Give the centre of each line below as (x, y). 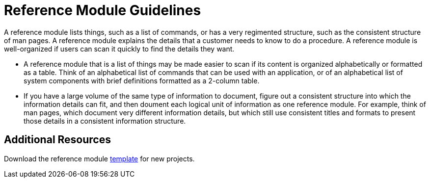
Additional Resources (57, 140)
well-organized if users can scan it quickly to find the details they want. (119, 49)
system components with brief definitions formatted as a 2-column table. (142, 80)
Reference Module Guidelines (103, 10)
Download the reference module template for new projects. (99, 158)
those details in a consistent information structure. (105, 121)
